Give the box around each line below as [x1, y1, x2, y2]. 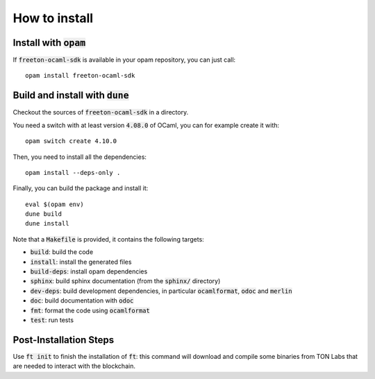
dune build [25, 210, 62, 218]
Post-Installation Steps [12, 334, 115, 346]
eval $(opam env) [25, 200, 84, 208]
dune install [25, 219, 69, 228]
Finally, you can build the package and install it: [12, 184, 149, 192]
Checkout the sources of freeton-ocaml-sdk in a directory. [12, 108, 189, 117]
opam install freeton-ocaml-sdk [25, 71, 135, 80]
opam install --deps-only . [25, 169, 121, 176]
